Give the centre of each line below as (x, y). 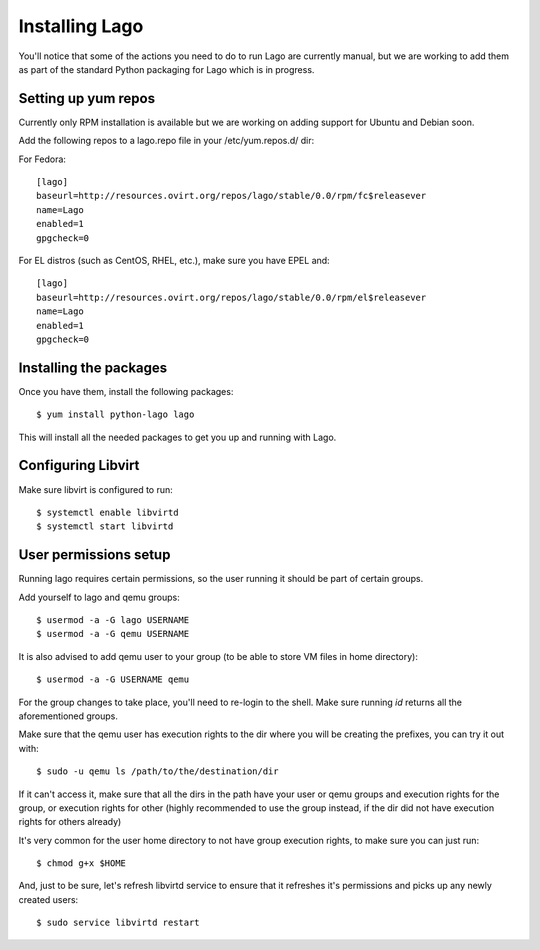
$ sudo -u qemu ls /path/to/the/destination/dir (157, 771)
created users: (48, 899)
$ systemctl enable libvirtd (107, 512)
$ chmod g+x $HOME (81, 863)
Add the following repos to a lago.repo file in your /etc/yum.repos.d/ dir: (166, 141)
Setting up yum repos (86, 98)
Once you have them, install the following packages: (126, 391)
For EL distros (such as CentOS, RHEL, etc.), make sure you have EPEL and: (174, 260)
